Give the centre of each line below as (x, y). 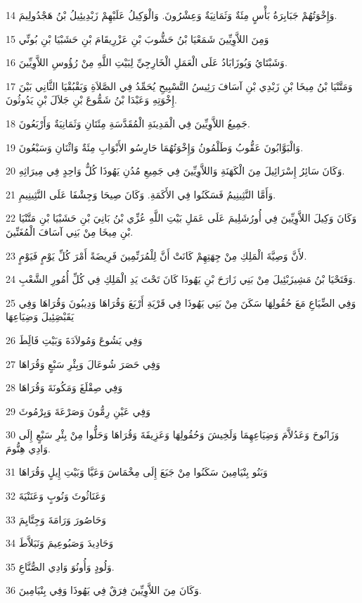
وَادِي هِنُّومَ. (28, 448)
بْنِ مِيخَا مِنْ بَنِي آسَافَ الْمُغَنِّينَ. (70, 231)
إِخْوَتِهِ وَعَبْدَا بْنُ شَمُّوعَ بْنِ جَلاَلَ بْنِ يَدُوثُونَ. (91, 100)
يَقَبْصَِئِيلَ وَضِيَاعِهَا (40, 316)
